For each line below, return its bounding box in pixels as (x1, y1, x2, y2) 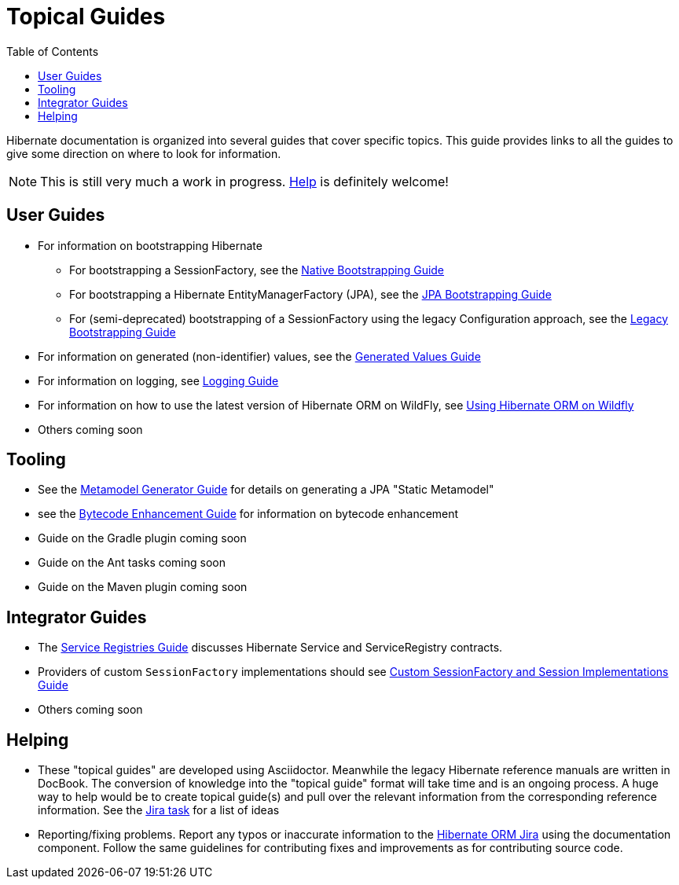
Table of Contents (6, 44, 99, 58)
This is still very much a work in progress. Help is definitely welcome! (40, 173, 449, 189)
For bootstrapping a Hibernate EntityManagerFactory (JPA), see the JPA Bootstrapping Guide (69, 287, 552, 301)
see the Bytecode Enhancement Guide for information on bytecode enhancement (38, 507, 459, 521)
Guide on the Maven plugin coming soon (38, 580, 248, 594)
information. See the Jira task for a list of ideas (38, 803, 280, 817)
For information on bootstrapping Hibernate (38, 238, 262, 252)
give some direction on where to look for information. (6, 146, 281, 160)
